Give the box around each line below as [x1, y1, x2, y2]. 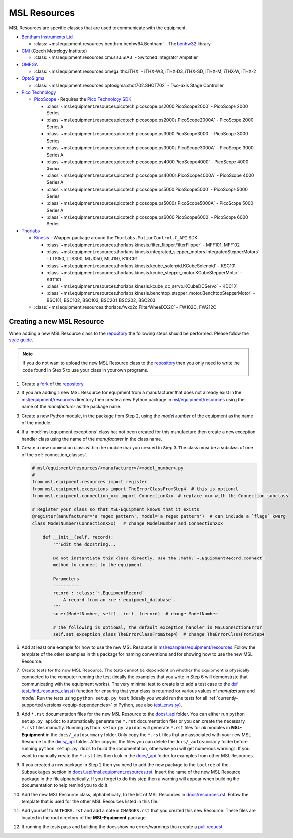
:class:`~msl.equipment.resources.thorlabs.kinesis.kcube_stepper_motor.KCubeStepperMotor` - [46, 270, 242, 276]
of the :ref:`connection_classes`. [21, 451, 88, 458]
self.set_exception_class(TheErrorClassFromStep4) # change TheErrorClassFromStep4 [53, 631, 265, 637]
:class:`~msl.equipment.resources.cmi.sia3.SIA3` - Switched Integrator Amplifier [34, 55, 198, 60]
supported [21, 702, 43, 708]
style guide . [9, 337, 33, 343]
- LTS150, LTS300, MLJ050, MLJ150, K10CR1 [46, 256, 138, 262]
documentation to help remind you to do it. [21, 782, 109, 788]
